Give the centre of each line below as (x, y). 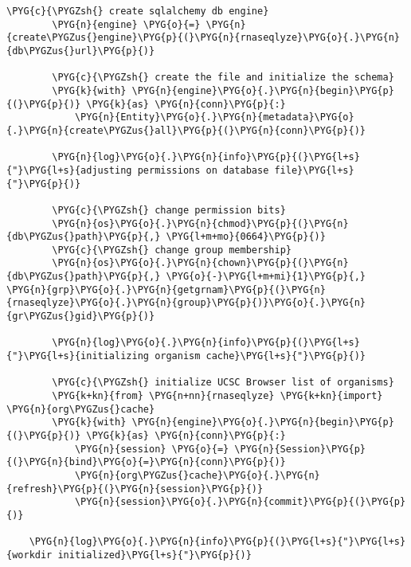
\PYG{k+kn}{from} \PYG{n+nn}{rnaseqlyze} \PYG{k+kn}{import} (217, 396)
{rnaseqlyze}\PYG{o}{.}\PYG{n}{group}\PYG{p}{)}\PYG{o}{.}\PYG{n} (186, 303)
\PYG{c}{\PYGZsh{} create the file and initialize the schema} (223, 78)
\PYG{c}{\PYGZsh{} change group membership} (172, 250)
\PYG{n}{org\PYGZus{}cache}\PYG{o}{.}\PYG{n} (197, 475)
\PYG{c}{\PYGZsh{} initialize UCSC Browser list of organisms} (223, 383)
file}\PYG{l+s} (314, 170)
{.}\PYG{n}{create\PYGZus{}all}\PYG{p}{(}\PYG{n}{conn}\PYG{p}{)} (186, 130)
